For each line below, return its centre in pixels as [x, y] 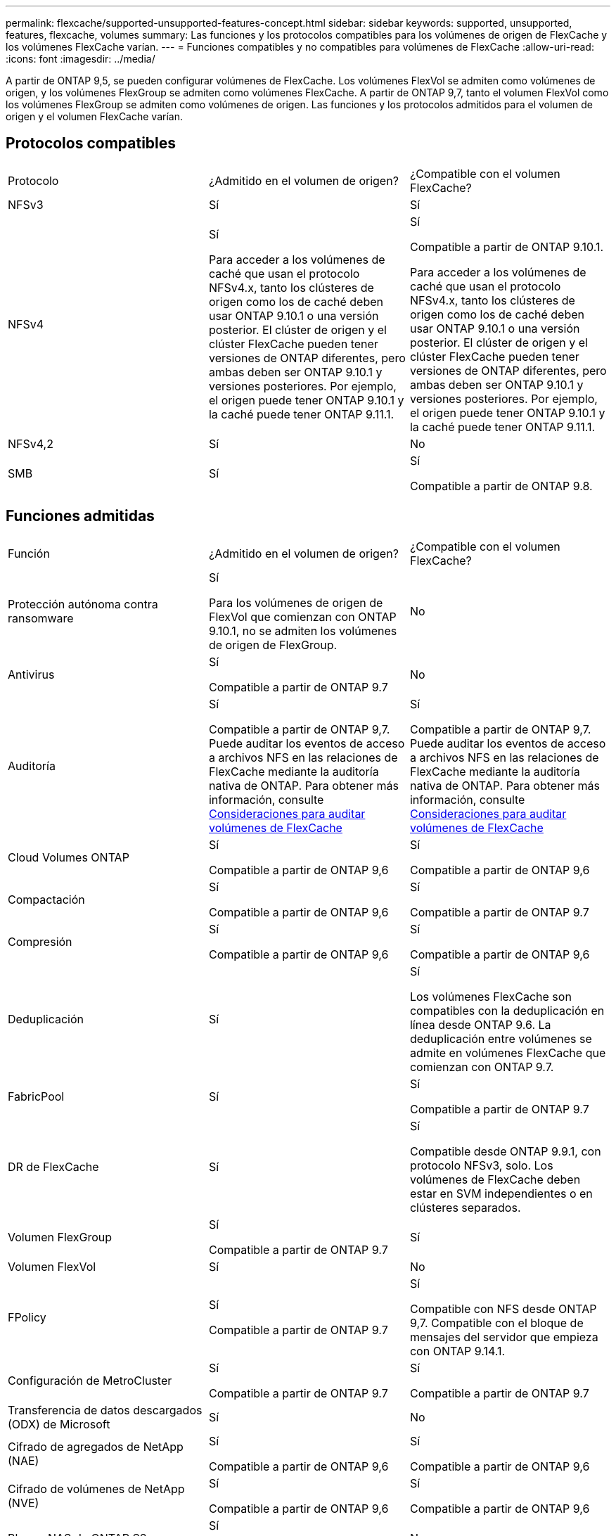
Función [29, 553]
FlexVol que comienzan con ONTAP [302, 616]
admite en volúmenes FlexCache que [508, 1052]
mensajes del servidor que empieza [504, 1337]
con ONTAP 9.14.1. [457, 1351]
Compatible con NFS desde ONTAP [503, 1308]
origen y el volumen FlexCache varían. [94, 116]
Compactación [46, 899]
